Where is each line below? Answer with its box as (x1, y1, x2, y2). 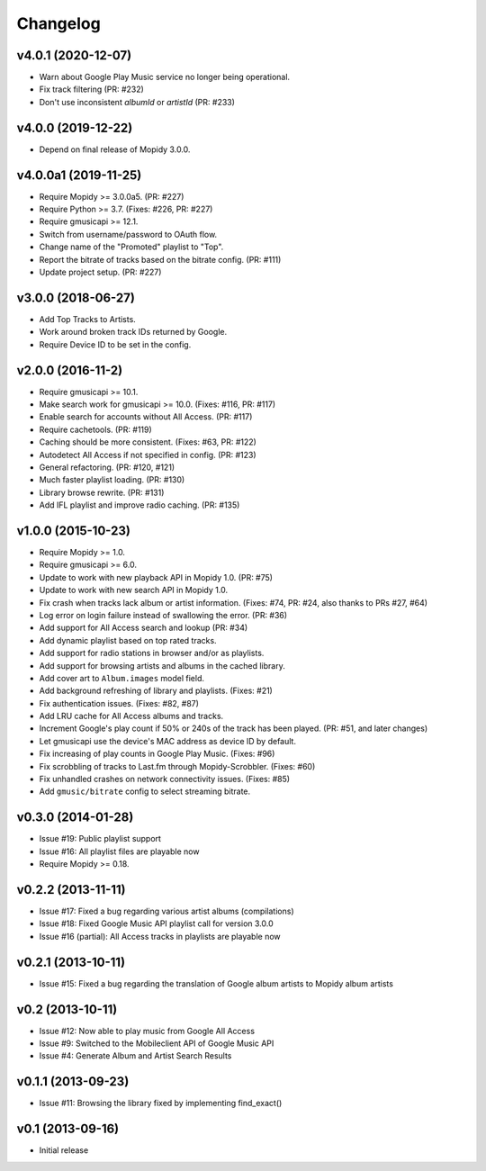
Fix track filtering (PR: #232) (39, 84, 144, 95)
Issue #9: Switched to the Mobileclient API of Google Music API (39, 1038, 274, 1049)
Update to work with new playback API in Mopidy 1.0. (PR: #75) (39, 572, 274, 582)
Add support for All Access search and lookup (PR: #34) (39, 622, 248, 634)
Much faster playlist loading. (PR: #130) (39, 474, 185, 485)
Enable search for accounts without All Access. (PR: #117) (39, 411, 253, 422)
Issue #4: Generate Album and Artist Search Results (39, 1050, 232, 1061)
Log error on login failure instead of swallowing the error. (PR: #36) (39, 609, 288, 620)
